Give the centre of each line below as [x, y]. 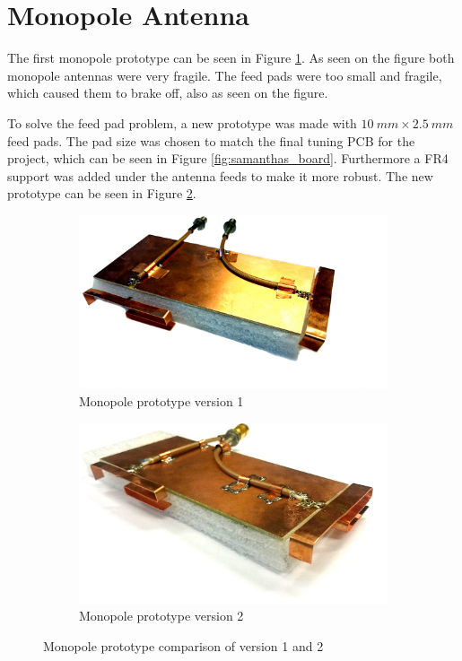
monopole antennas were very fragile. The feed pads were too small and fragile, [225, 75]
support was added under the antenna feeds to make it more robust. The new [220, 175]
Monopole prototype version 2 [161, 616]
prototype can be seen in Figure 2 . [102, 193]
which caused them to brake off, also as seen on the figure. [168, 93]
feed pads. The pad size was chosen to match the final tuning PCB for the [211, 140]
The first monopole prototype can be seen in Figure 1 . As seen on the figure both [231, 58]
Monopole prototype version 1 [161, 400]
